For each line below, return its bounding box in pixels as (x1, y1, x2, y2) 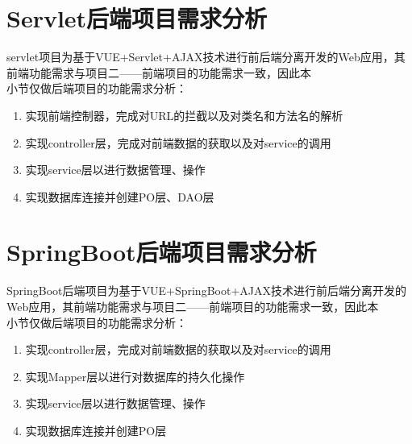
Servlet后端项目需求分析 (6, 2, 268, 35)
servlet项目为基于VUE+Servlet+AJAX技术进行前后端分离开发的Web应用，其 (6, 48, 406, 65)
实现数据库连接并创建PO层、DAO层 (25, 188, 214, 205)
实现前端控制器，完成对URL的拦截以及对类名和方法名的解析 (25, 106, 343, 123)
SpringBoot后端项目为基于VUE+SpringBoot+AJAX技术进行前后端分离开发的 (6, 282, 406, 299)
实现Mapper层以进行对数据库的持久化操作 (25, 367, 245, 384)
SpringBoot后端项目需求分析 (6, 235, 317, 268)
